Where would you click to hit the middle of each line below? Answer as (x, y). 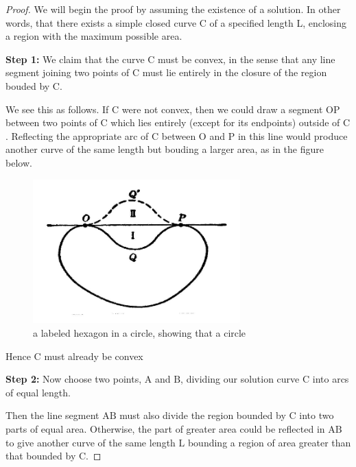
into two (317, 415)
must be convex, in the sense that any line (247, 59)
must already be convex (94, 356)
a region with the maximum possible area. (94, 36)
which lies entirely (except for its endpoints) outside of (225, 122)
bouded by (28, 85)
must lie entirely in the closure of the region (235, 72)
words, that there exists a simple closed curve (101, 22)
